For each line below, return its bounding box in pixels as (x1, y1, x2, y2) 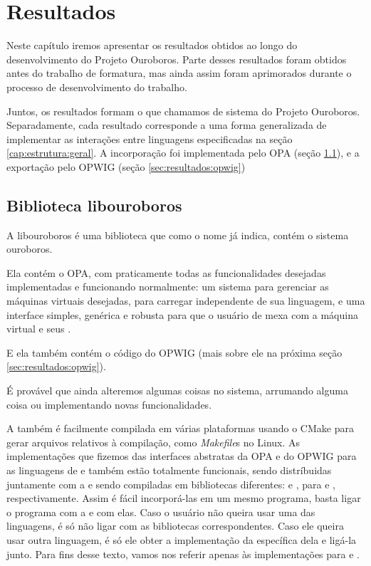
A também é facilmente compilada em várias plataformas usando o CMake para (6, 421, 354, 436)
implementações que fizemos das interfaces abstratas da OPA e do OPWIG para (6, 449, 357, 463)
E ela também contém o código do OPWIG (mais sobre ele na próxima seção (6, 345, 343, 360)
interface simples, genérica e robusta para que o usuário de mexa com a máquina (6, 307, 358, 322)
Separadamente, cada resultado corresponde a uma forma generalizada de (6, 117, 327, 132)
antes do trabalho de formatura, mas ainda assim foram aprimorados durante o (6, 65, 352, 80)
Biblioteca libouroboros (6, 194, 182, 216)
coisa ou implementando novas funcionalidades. (6, 397, 212, 412)
